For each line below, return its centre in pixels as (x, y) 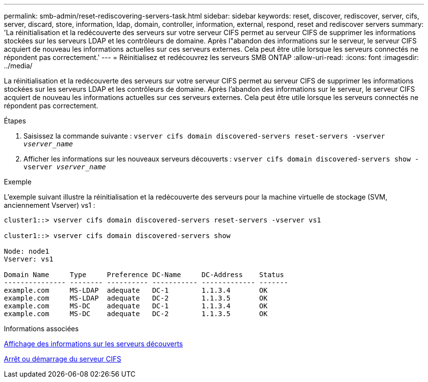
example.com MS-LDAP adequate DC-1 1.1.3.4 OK (136, 290)
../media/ (18, 66)
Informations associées (41, 329)
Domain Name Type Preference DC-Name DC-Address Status (144, 275)
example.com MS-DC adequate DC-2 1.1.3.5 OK (136, 314)
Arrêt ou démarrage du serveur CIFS (63, 359)
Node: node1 (27, 251)
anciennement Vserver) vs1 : (50, 205)
